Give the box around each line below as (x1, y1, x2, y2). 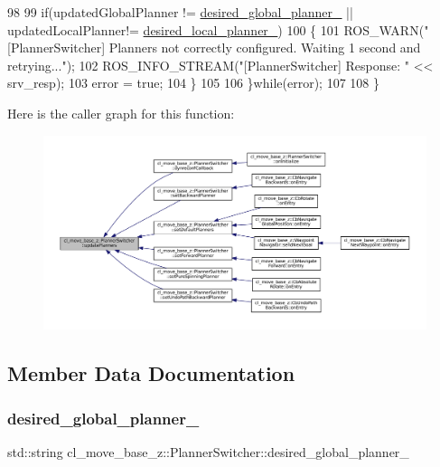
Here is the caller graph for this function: (7, 103, 235, 122)
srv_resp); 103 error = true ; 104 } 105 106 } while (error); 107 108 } (7, 73, 379, 92)
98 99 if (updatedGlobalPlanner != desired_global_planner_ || (7, 3, 353, 21)
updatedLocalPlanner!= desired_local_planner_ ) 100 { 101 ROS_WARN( (7, 20, 425, 39)
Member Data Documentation (7, 359, 295, 387)
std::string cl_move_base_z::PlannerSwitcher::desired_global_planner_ (7, 443, 409, 462)
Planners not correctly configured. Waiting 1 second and (108, 38, 421, 57)
